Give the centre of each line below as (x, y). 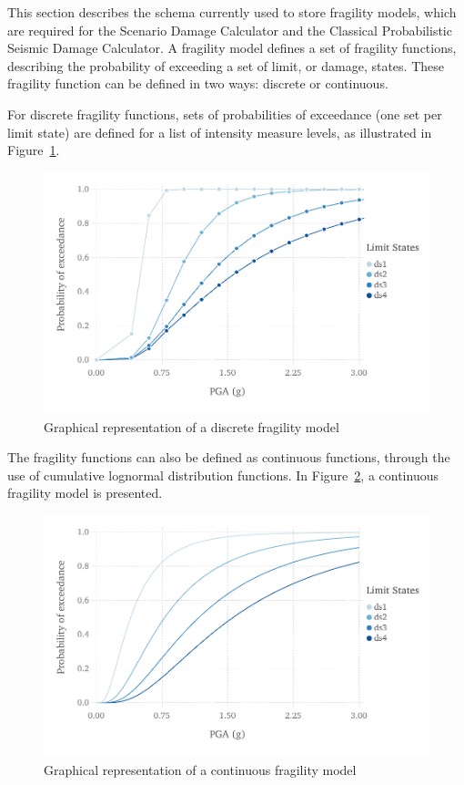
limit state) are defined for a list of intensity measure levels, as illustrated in (220, 132)
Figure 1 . (34, 150)
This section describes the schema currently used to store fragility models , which (232, 12)
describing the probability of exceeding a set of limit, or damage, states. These (226, 65)
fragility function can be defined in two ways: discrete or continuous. (198, 83)
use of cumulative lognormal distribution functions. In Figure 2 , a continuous (223, 475)
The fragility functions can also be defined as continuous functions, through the (229, 457)
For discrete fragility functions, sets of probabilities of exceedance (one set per (225, 114)
